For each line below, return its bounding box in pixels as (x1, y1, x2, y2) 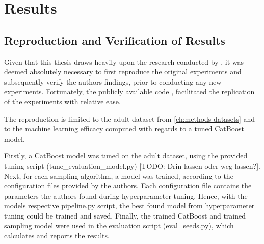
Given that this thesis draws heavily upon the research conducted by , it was (4, 56, 244, 67)
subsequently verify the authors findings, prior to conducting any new (4, 76, 222, 87)
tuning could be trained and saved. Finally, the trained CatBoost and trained (4, 210, 246, 221)
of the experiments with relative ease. (4, 96, 121, 106)
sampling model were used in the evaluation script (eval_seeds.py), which (4, 220, 234, 231)
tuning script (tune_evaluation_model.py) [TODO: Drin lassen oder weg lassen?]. (4, 160, 260, 171)
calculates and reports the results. (4, 230, 110, 241)
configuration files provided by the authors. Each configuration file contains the (4, 180, 252, 191)
